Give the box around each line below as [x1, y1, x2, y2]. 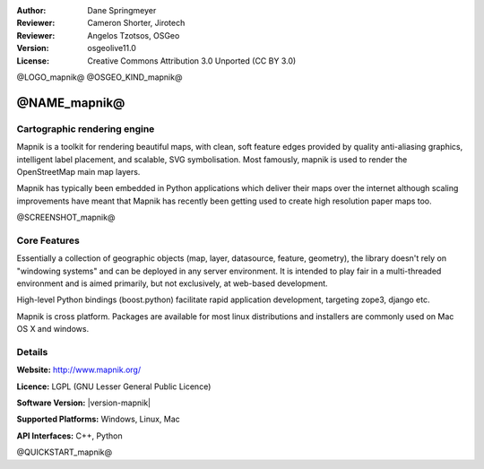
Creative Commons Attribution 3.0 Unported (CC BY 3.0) [87, 55, 297, 66]
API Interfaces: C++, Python [16, 430, 123, 441]
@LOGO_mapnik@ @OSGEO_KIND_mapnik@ [16, 72, 183, 83]
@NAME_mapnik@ [16, 95, 125, 110]
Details [16, 345, 48, 358]
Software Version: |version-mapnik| [16, 397, 151, 408]
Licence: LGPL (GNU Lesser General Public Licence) [16, 381, 212, 392]
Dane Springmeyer [87, 5, 157, 15]
